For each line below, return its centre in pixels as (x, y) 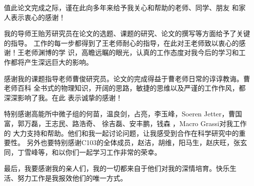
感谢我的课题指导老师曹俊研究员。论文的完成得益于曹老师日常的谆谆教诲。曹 (127, 78)
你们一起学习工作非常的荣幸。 (113, 152)
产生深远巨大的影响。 (58, 62)
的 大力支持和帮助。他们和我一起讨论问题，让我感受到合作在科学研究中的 (121, 133)
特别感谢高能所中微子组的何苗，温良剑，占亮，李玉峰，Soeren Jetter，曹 (120, 114)
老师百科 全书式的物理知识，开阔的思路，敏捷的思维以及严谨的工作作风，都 (125, 88)
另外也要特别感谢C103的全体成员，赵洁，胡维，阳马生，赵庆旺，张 (133, 142)
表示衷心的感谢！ (38, 17)
